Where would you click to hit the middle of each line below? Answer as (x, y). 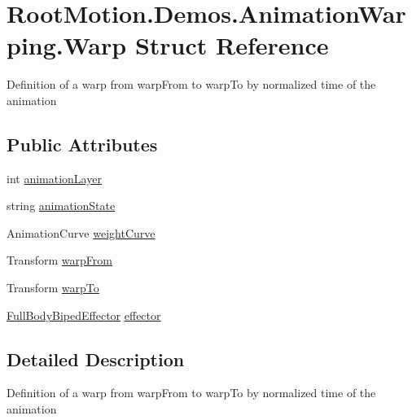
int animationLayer (54, 178)
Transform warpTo (53, 288)
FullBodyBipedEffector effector (84, 315)
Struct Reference (232, 45)
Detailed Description (96, 359)
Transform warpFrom (59, 260)
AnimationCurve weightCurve (81, 232)
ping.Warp (67, 45)
